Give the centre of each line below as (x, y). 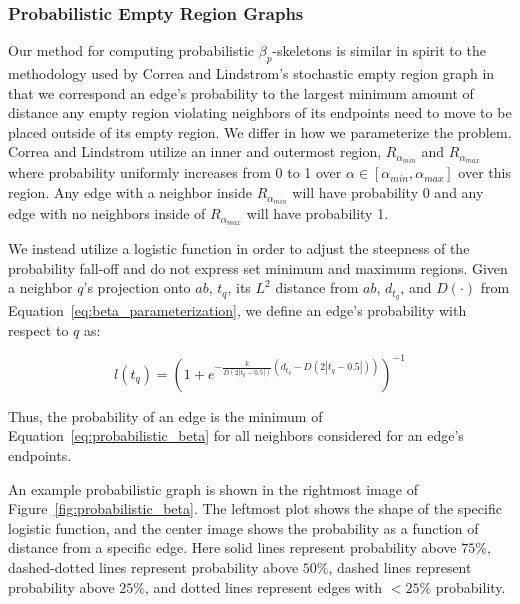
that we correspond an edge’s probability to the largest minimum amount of (241, 92)
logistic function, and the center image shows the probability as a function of (243, 527)
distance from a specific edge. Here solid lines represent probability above (232, 547)
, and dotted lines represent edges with (263, 586)
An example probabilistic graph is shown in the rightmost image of (213, 488)
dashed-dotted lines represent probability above (153, 566)
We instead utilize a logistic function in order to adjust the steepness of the (239, 248)
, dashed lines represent (400, 566)
